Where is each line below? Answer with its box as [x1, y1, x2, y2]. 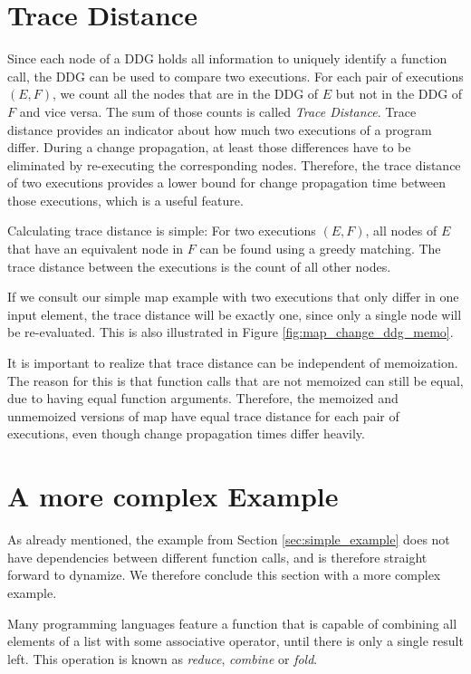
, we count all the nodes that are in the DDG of [53, 84, 319, 103]
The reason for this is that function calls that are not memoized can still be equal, [7, 371, 464, 390]
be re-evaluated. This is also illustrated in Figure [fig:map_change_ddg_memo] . [7, 323, 454, 342]
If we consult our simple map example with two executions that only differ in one [7, 287, 459, 306]
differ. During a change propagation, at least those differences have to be [7, 138, 411, 157]
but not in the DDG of [335, 84, 463, 103]
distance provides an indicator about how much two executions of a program [7, 120, 432, 139]
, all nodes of [365, 221, 437, 240]
